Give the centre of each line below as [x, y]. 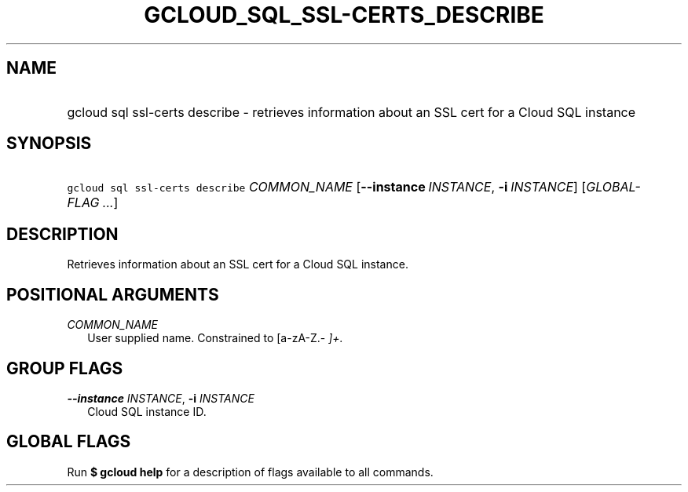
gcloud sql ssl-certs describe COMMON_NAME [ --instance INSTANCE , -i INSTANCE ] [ [327, 187]
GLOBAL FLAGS [69, 442]
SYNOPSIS [49, 144]
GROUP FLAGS [65, 368]
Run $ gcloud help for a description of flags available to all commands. [250, 472]
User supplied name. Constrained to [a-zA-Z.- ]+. [215, 338]
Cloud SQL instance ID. [147, 411]
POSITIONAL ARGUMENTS [113, 294]
